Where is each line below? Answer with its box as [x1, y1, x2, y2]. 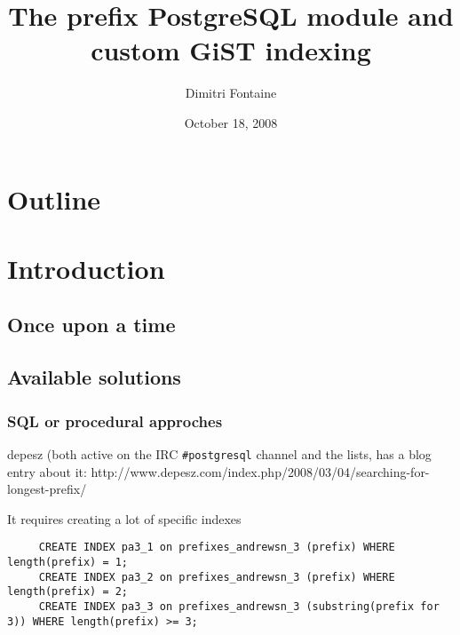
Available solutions [7, 363, 181, 391]
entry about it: [7, 462, 87, 480]
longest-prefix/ [7, 480, 87, 498]
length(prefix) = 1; [7, 555, 129, 568]
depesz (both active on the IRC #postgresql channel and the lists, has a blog [7, 444, 432, 463]
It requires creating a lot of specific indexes [7, 509, 242, 528]
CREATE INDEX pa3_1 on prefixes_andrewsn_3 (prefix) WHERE [38, 541, 395, 554]
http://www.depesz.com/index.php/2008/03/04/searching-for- [91, 462, 430, 480]
